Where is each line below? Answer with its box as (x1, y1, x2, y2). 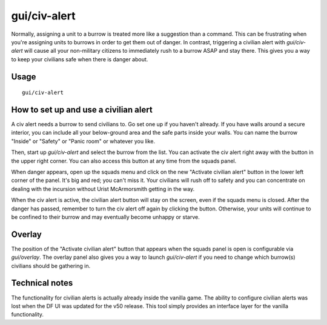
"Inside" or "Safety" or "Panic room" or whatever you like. (11, 137, 156, 145)
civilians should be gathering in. (11, 262, 91, 269)
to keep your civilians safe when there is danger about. (11, 55, 148, 63)
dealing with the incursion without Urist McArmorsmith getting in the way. (11, 185, 195, 192)
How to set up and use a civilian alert (11, 104, 153, 115)
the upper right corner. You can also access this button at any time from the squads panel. (11, 157, 237, 164)
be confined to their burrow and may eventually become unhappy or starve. (11, 213, 200, 221)
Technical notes (11, 278, 73, 288)
